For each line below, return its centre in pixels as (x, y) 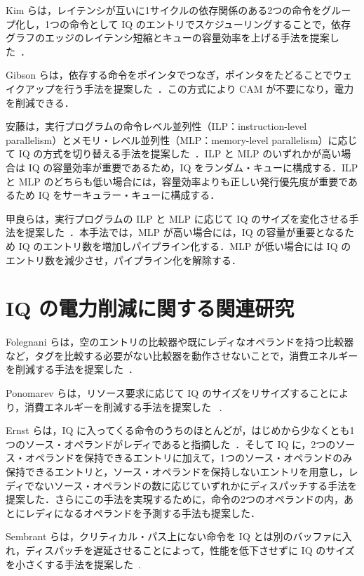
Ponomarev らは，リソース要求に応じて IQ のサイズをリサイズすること (168, 393)
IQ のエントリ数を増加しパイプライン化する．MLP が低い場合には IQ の (185, 246)
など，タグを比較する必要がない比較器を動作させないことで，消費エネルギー (182, 355)
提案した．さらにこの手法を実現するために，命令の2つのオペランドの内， (175, 499)
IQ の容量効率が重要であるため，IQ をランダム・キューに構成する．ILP (193, 167)
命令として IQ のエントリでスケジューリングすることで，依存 (210, 24)
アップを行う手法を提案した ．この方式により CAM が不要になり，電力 (189, 88)
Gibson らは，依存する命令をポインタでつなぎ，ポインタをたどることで (169, 75)
